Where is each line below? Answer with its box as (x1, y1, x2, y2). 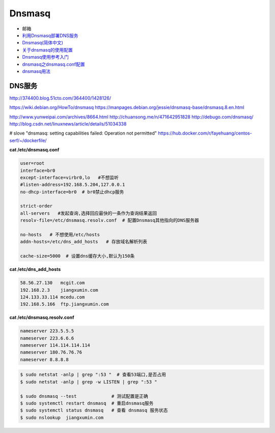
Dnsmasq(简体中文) (22, 40, 64, 46)
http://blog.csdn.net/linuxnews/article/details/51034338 (9, 120, 127, 127)
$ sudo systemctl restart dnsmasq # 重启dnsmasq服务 (20, 400, 154, 406)
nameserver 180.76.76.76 (20, 349, 82, 355)
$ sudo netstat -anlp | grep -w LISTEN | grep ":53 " (20, 379, 157, 385)
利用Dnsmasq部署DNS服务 (22, 32, 78, 38)
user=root (20, 161, 45, 166)
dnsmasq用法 (22, 68, 51, 74)
